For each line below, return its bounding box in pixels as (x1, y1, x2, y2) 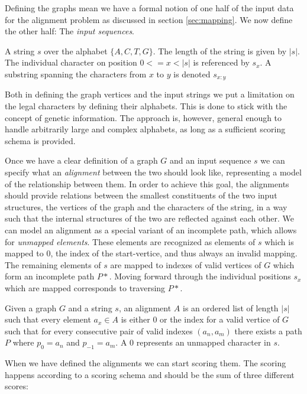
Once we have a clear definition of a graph (5, 154, 158, 167)
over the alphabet (44, 44, 108, 57)
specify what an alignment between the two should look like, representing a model (5, 165, 302, 178)
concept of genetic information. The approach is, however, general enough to (5, 111, 282, 123)
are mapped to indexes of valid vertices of (110, 258, 261, 271)
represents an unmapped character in (136, 336, 271, 349)
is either (121, 313, 150, 325)
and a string (68, 301, 112, 314)
